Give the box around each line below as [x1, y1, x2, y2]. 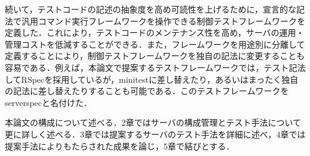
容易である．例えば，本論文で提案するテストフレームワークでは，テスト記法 [5, 61, 306, 73]
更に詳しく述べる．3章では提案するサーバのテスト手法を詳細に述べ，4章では [5, 127, 306, 140]
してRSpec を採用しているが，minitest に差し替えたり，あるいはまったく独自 [5, 73, 299, 85]
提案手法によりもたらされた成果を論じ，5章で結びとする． [5, 139, 235, 152]
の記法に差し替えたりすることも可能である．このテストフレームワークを [5, 85, 289, 97]
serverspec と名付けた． [5, 96, 93, 108]
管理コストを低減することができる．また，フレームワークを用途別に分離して [5, 38, 305, 50]
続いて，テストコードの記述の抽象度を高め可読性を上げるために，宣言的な [5, 3, 296, 15]
